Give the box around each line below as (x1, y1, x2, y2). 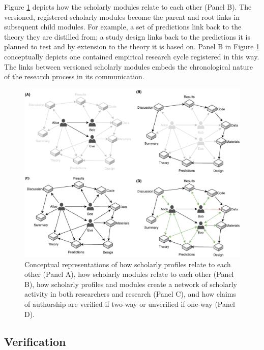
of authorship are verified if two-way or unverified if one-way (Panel (24, 298, 235, 309)
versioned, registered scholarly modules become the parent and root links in (4, 11, 240, 22)
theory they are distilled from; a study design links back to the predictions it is (4, 31, 251, 42)
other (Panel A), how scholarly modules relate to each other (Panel (24, 269, 234, 279)
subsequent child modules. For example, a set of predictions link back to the (4, 21, 242, 32)
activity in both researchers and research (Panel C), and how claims (24, 289, 237, 299)
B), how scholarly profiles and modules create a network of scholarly (24, 278, 237, 289)
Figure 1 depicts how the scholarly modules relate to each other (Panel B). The (4, 2, 252, 12)
